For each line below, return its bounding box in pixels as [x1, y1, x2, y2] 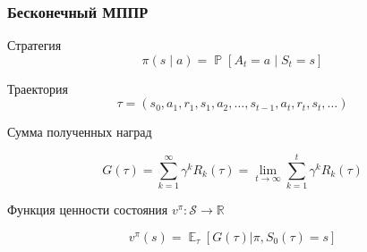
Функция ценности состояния [7, 200, 168, 219]
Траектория [7, 79, 68, 97]
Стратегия [7, 36, 62, 55]
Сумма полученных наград [7, 122, 152, 141]
